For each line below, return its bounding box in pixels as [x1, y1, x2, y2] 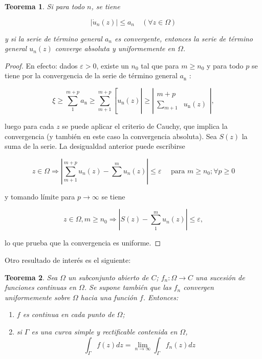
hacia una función [80, 291, 137, 302]
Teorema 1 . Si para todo [5, 1, 85, 11]
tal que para [141, 60, 179, 71]
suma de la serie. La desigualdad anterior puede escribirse [5, 141, 185, 151]
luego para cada [5, 120, 54, 131]
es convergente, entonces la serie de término [115, 33, 253, 43]
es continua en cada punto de [23, 309, 115, 320]
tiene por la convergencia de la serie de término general [5, 70, 178, 81]
